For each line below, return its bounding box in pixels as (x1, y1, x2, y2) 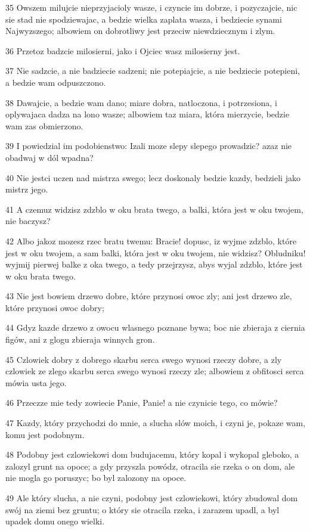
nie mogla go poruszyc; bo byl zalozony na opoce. (5, 471, 187, 484)
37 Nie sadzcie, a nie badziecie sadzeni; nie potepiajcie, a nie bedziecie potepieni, (5, 64, 300, 77)
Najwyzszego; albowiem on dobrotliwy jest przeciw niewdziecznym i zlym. (5, 24, 275, 37)
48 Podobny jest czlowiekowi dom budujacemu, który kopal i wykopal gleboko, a (5, 448, 299, 461)
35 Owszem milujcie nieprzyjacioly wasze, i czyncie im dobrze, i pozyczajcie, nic (5, 1, 297, 13)
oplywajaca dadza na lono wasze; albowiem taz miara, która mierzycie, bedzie (5, 108, 290, 120)
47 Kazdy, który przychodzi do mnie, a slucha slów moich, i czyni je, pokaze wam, (5, 417, 306, 429)
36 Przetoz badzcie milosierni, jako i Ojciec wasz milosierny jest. (5, 44, 240, 57)
